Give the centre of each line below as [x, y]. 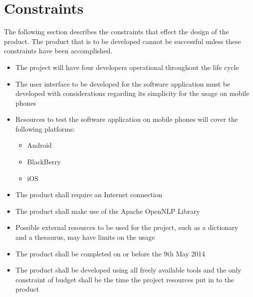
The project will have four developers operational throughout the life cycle [127, 67]
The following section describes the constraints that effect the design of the [116, 32]
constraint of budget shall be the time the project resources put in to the [125, 279]
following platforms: [45, 128]
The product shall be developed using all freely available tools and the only [128, 270]
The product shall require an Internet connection [89, 194]
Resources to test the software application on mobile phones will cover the [126, 119]
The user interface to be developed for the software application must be [123, 83]
